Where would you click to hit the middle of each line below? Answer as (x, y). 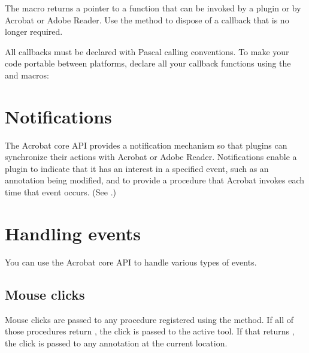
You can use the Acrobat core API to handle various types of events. (131, 262)
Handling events (73, 233)
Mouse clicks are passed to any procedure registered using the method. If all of (149, 319)
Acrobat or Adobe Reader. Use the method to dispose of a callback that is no (147, 19)
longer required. (34, 31)
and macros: (27, 75)
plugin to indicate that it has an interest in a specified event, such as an (137, 168)
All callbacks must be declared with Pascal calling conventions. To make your (147, 51)
